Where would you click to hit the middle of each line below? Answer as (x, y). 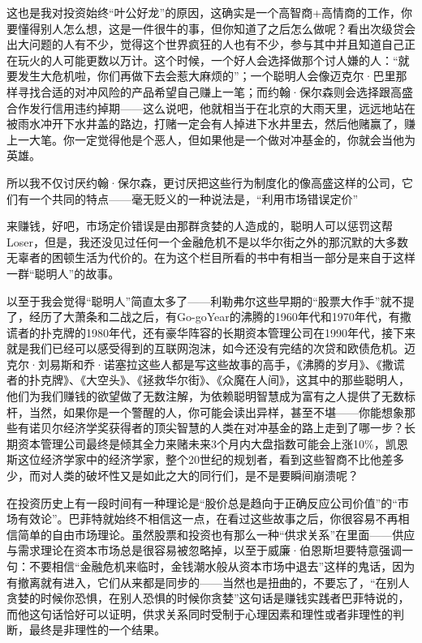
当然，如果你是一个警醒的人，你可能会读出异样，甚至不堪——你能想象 (216, 412)
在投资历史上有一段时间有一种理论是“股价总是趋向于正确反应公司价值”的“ (202, 502)
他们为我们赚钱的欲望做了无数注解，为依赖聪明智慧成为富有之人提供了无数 (205, 396)
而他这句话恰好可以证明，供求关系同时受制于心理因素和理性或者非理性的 (200, 613)
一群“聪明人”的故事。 (63, 273)
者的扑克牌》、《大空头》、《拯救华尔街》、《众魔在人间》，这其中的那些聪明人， (208, 380)
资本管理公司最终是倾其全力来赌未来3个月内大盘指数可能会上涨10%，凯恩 (213, 443)
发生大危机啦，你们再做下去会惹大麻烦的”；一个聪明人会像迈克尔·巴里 (207, 76)
